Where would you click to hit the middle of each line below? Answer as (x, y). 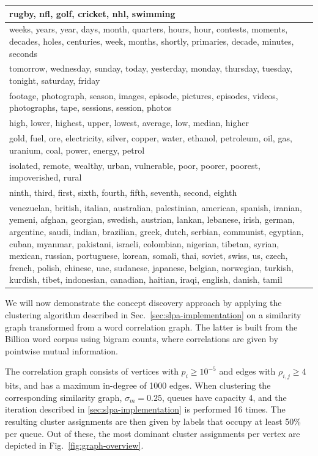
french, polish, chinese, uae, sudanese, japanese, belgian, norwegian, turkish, (151, 267)
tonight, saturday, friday (55, 80)
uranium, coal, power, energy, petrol (77, 150)
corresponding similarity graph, (64, 397)
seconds (24, 53)
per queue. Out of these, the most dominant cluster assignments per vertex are (153, 433)
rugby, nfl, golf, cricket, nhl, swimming (92, 13)
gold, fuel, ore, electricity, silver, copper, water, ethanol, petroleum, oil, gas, (151, 138)
